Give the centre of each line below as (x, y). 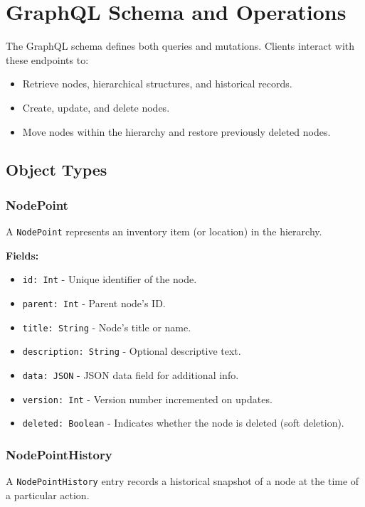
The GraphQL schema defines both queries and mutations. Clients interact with (180, 46)
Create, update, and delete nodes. (96, 107)
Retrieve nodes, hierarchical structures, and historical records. (157, 84)
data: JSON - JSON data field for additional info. (131, 374)
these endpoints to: (47, 59)
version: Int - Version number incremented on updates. (147, 399)
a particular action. (48, 495)
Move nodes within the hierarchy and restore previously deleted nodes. (176, 131)
